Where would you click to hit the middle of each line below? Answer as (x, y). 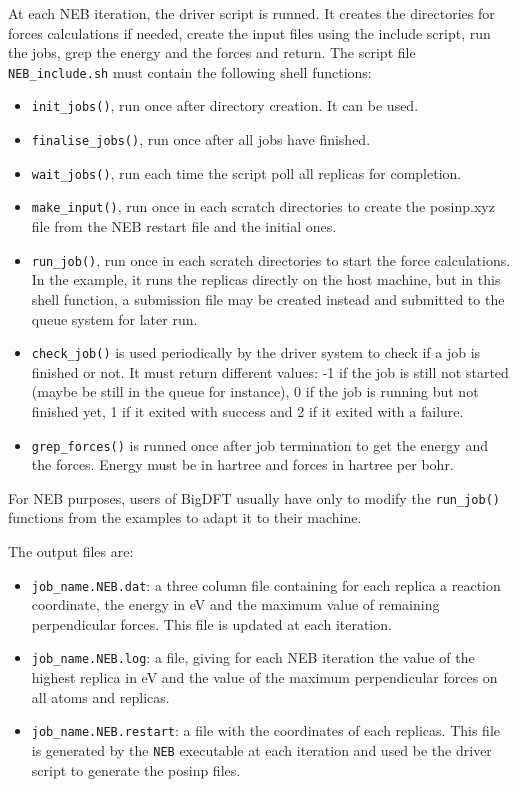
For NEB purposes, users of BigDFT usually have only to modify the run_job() (254, 497)
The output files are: (71, 551)
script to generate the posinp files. (136, 769)
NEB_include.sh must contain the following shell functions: (190, 71)
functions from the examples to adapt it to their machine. (185, 517)
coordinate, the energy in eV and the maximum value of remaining (235, 604)
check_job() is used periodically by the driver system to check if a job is (256, 352)
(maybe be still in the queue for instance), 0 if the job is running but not (255, 391)
